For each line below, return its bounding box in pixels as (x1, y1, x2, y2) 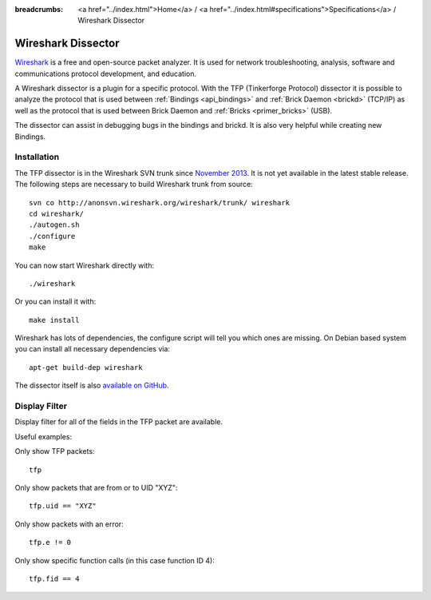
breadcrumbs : (14, 5, 64, 14)
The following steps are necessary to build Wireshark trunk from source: (14, 180, 253, 189)
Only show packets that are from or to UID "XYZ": (14, 483, 178, 492)
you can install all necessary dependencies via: (14, 344, 171, 354)
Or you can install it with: (14, 296, 97, 307)
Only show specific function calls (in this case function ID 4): (14, 555, 215, 565)
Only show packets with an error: (14, 519, 124, 529)
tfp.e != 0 (29, 538, 72, 547)
